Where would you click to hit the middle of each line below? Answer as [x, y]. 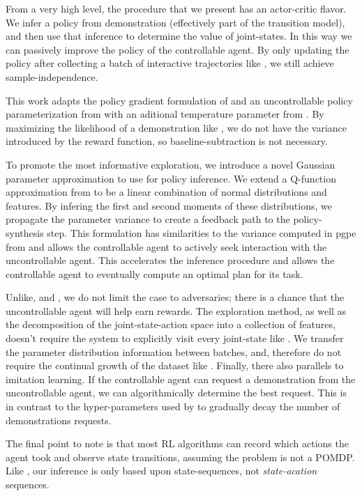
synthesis [25, 232]
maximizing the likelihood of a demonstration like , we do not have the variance [176, 127]
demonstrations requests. [59, 420]
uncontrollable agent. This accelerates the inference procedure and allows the [170, 260]
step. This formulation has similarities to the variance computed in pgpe [202, 232]
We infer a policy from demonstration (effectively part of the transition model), [175, 22]
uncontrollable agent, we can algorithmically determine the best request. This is [176, 393]
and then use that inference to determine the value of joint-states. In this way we [179, 36]
